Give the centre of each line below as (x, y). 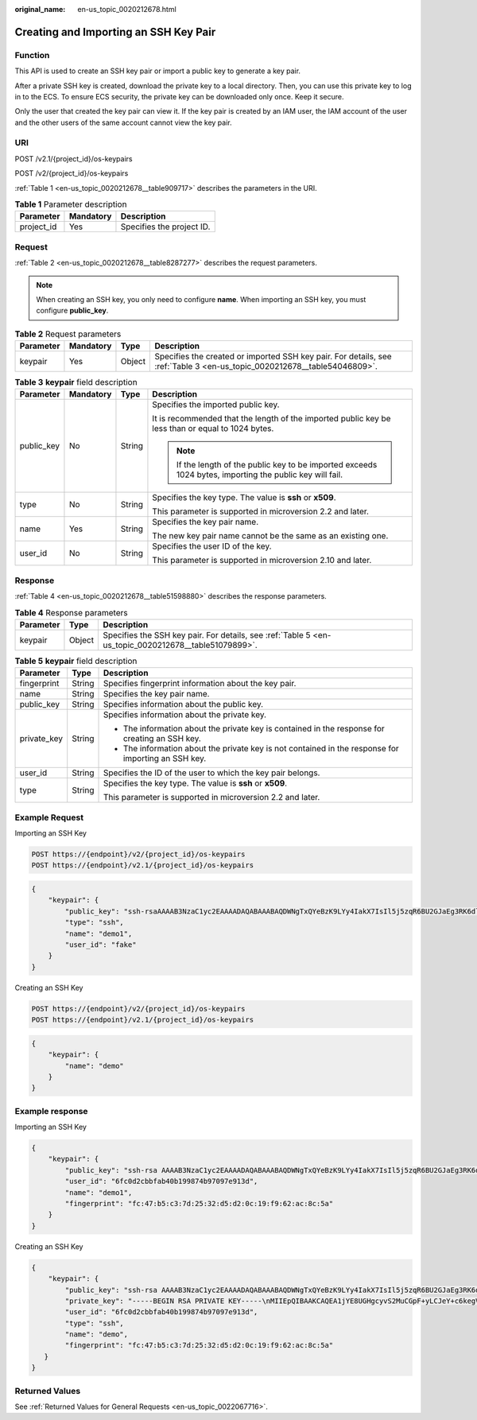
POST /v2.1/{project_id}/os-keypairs (74, 158)
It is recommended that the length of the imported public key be (271, 419)
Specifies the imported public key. (216, 405)
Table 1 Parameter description (71, 204)
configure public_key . (72, 311)
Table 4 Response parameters (71, 612)
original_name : (40, 9)
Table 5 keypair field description (76, 662)
